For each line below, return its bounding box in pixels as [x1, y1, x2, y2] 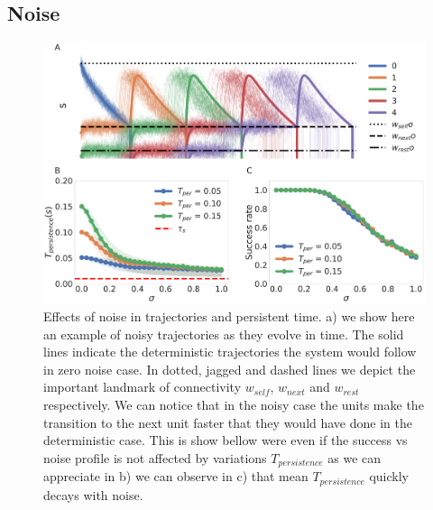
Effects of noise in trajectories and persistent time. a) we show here [43, 307, 415, 326]
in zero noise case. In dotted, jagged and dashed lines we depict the [43, 359, 416, 378]
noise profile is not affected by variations [43, 448, 267, 467]
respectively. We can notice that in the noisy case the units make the [43, 395, 424, 414]
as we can [327, 448, 382, 467]
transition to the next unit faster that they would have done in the [43, 413, 412, 431]
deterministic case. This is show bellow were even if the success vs [43, 431, 408, 450]
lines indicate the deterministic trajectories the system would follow [43, 342, 417, 361]
